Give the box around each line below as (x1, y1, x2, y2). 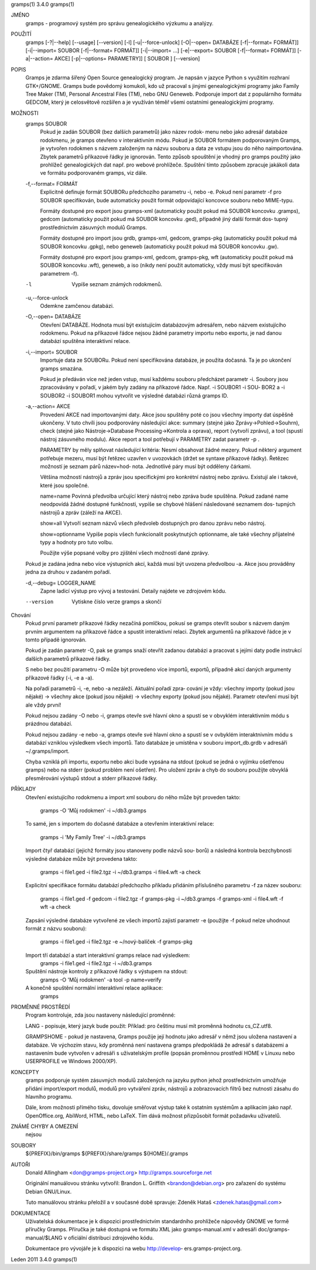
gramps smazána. (40, 365, 84, 372)
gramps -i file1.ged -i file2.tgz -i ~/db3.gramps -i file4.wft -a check (40, 868, 201, 875)
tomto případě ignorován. (25, 636, 87, 643)
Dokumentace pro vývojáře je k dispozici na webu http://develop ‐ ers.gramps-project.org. (25, 1245, 242, 1252)
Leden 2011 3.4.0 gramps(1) (11, 1255, 77, 1263)
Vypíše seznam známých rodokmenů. (71, 281, 163, 288)
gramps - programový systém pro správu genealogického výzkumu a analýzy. (25, 19, 214, 26)
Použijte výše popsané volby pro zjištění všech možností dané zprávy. (40, 549, 209, 556)
